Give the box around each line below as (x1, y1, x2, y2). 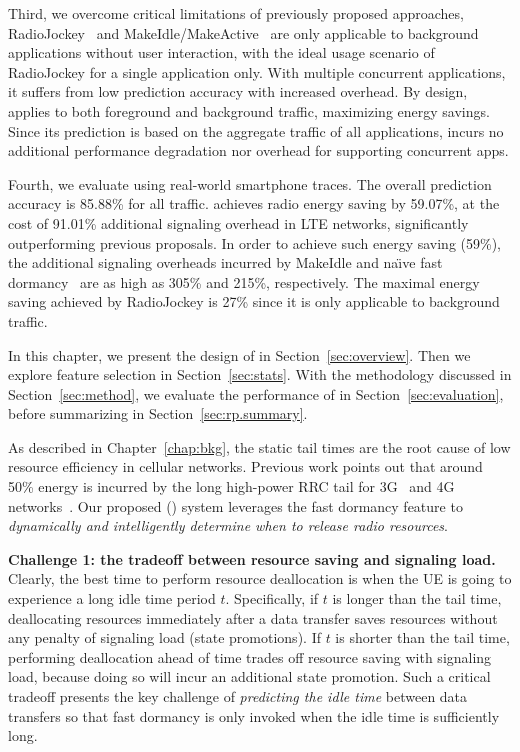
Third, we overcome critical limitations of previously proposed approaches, (8, 3, 464, 23)
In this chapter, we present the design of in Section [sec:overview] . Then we (8, 344, 471, 365)
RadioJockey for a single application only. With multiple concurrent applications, (8, 61, 506, 82)
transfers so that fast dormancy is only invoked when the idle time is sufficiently (8, 705, 500, 726)
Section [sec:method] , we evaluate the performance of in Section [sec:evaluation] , (8, 383, 504, 404)
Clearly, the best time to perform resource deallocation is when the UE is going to (8, 568, 512, 589)
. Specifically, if (225, 588, 319, 609)
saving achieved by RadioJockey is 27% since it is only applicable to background (8, 291, 500, 312)
